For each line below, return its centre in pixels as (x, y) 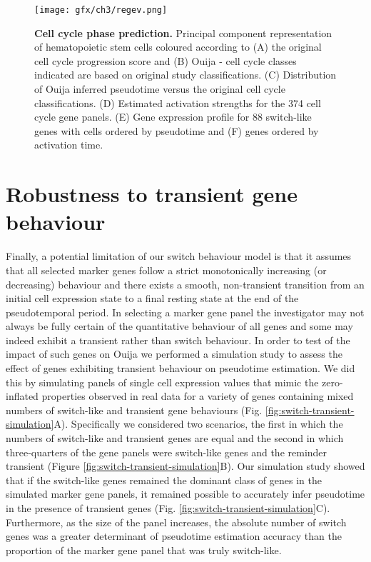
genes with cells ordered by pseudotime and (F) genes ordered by (177, 130)
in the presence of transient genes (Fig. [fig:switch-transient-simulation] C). (168, 508)
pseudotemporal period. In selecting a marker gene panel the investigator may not (185, 312)
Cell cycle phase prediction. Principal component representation (183, 32)
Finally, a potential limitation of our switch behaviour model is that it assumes (179, 256)
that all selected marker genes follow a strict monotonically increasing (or (166, 270)
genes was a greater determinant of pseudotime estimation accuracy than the (174, 536)
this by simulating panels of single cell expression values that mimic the (162, 382)
